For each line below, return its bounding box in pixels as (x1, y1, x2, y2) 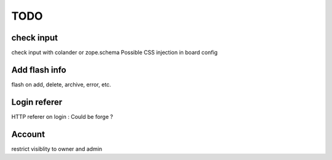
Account (11, 129, 45, 139)
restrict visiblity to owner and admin (11, 145, 103, 153)
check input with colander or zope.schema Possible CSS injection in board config (11, 49, 218, 56)
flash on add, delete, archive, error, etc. (11, 80, 111, 88)
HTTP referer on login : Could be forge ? (11, 113, 113, 120)
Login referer (11, 97, 63, 107)
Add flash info (11, 64, 67, 75)
